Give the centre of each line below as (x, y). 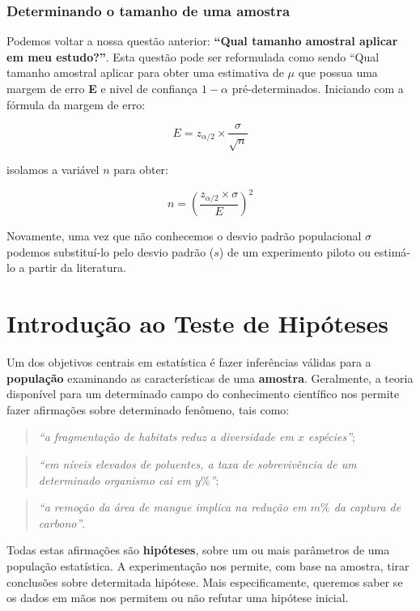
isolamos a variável (53, 170)
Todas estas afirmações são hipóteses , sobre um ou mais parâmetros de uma (198, 550)
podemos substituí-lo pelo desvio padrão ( (110, 251)
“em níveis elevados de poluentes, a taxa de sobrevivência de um (197, 463)
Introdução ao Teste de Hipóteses (198, 323)
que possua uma (338, 72)
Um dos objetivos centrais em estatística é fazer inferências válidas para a (189, 362)
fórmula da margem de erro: (76, 104)
